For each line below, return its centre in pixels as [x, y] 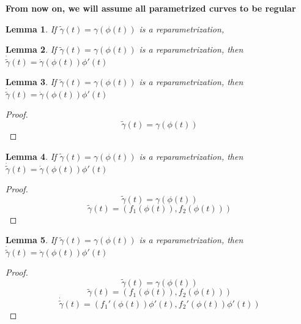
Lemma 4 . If [31, 156]
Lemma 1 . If [31, 28]
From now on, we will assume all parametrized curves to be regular [151, 8]
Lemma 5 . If [31, 240]
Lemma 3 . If [31, 82]
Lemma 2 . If [31, 49]
